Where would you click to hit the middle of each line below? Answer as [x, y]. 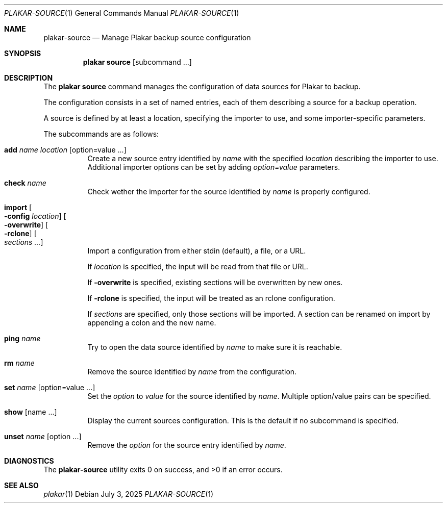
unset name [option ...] [43, 436]
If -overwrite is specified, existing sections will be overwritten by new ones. [215, 282]
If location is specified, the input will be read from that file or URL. [198, 267]
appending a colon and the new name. [152, 323]
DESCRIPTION [29, 78]
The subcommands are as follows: [101, 134]
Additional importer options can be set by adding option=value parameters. [214, 167]
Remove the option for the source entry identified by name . [187, 445]
